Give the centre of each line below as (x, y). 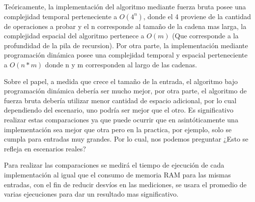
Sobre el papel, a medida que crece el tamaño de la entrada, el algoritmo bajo (121, 81)
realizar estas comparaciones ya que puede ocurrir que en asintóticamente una (121, 119)
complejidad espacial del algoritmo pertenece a (74, 36)
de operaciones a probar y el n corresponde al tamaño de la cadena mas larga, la (125, 26)
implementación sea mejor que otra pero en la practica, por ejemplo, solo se (118, 129)
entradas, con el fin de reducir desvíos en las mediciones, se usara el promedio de (125, 184)
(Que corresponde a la (205, 36)
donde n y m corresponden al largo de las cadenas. (121, 64)
